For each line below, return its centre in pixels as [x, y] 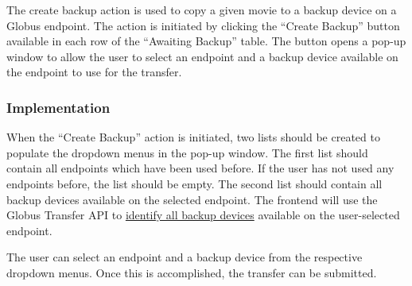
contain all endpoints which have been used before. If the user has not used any [200, 168]
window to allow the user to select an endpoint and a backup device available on [202, 56]
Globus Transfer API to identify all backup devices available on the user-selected [203, 215]
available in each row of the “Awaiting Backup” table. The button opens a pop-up [206, 41]
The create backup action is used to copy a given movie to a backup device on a [202, 10]
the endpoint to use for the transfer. [94, 72]
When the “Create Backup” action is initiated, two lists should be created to [193, 137]
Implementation [58, 107]
